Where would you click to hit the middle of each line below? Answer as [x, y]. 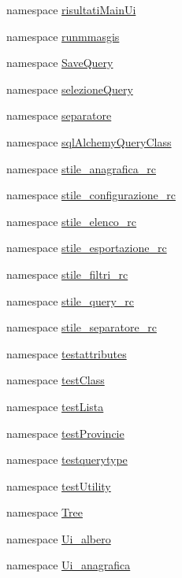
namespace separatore [59, 115]
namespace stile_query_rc [71, 300]
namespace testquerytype [67, 459]
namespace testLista [55, 406]
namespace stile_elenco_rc [72, 221]
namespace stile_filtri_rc [67, 274]
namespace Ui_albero [59, 538]
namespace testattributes [67, 353]
